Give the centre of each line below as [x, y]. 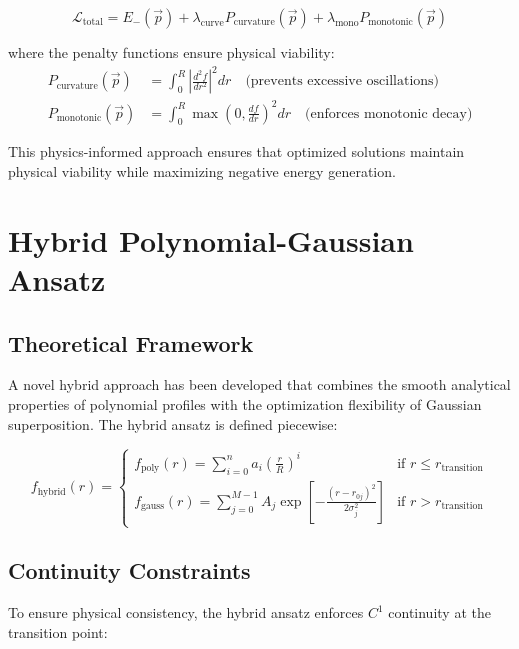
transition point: [58, 631]
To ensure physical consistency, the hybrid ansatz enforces [186, 612]
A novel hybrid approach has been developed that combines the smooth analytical [259, 384]
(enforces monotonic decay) [389, 113]
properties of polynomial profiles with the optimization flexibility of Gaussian [245, 404]
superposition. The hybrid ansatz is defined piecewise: [173, 423]
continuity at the [439, 612]
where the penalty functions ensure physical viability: [171, 52]
